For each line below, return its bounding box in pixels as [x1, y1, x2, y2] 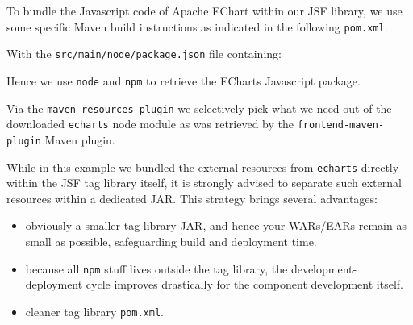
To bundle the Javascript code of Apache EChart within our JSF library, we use [6, 2, 403, 19]
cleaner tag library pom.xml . [25, 302, 165, 319]
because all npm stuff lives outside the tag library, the [25, 260, 288, 277]
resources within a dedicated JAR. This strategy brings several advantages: [6, 190, 378, 206]
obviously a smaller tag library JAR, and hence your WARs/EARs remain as [25, 217, 407, 234]
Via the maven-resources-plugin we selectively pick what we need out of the [6, 99, 392, 116]
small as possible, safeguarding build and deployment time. [25, 232, 317, 249]
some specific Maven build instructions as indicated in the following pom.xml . [6, 18, 388, 35]
